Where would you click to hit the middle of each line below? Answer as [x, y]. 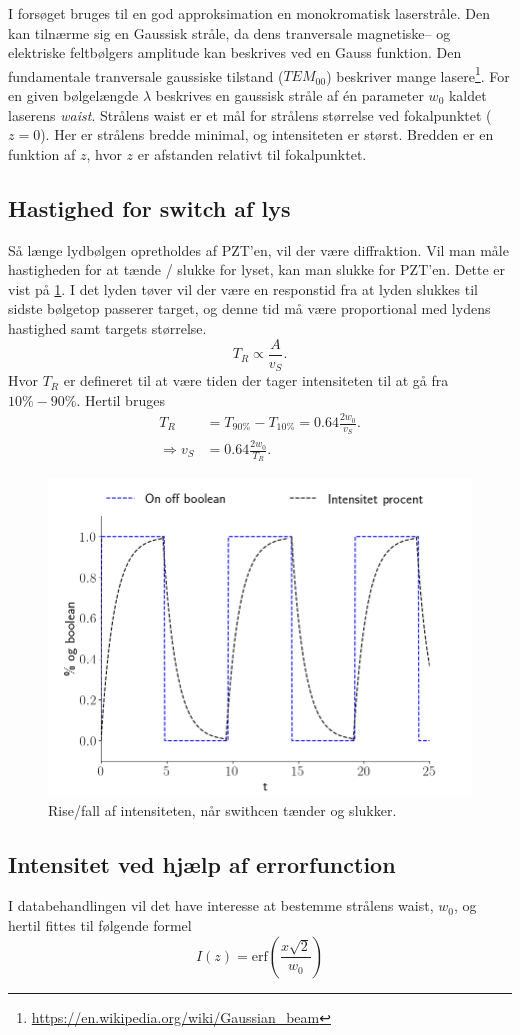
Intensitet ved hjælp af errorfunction [202, 863]
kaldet [467, 95]
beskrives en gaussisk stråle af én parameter [289, 95]
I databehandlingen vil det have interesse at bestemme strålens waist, [221, 905]
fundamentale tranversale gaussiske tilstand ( [146, 75]
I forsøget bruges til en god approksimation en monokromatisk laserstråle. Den [249, 13]
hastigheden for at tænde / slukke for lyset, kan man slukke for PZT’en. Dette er [257, 269]
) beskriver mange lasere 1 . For [418, 74]
